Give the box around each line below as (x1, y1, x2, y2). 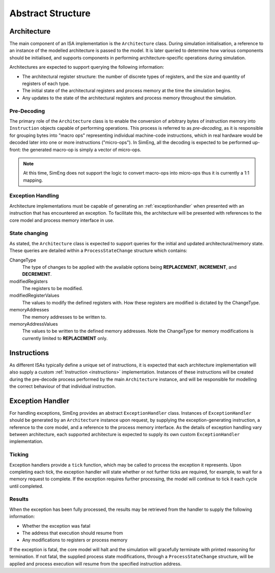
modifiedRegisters (9, 278, 48, 284)
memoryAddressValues (9, 321, 58, 327)
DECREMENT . (22, 271, 52, 277)
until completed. (9, 483, 43, 489)
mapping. (23, 177, 43, 183)
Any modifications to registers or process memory (22, 537, 128, 543)
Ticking (9, 451, 29, 458)
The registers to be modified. (22, 285, 84, 292)
